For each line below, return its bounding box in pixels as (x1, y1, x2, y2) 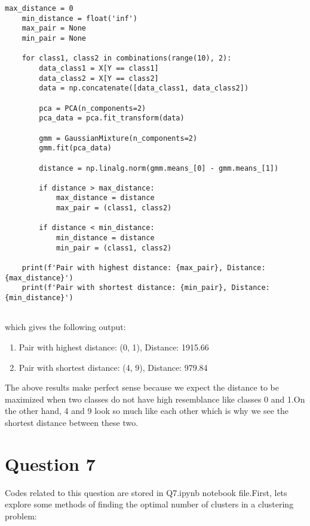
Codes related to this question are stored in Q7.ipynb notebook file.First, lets (5, 486, 287, 498)
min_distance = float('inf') (22, 14, 137, 23)
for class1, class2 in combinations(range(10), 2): (22, 54, 232, 63)
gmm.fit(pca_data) (39, 144, 112, 153)
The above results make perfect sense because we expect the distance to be (5, 381, 279, 394)
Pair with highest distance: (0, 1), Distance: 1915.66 (19, 340, 209, 353)
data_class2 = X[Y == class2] (39, 74, 159, 83)
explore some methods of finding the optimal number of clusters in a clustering (5, 498, 294, 510)
